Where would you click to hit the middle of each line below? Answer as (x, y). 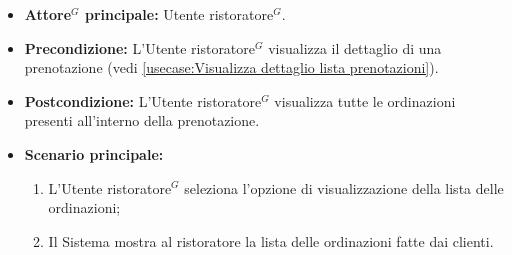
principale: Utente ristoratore (179, 14)
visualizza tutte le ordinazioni (365, 100)
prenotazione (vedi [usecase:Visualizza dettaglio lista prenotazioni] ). (231, 67)
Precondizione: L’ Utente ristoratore (140, 47)
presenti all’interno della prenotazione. (142, 120)
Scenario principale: (94, 153)
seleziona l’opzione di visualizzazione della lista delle (344, 187)
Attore (48, 14)
